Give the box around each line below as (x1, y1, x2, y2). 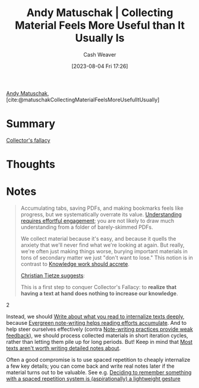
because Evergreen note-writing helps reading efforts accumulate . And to (6, 319, 187, 326)
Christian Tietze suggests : (20, 272, 85, 279)
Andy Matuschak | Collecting (26, 6, 173, 20)
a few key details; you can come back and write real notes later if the (6, 362, 175, 370)
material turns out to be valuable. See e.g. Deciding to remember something (6, 369, 192, 375)
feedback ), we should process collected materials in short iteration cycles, (6, 332, 188, 339)
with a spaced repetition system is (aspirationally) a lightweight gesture (6, 375, 181, 382)
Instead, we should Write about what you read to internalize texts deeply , (6, 313, 185, 320)
